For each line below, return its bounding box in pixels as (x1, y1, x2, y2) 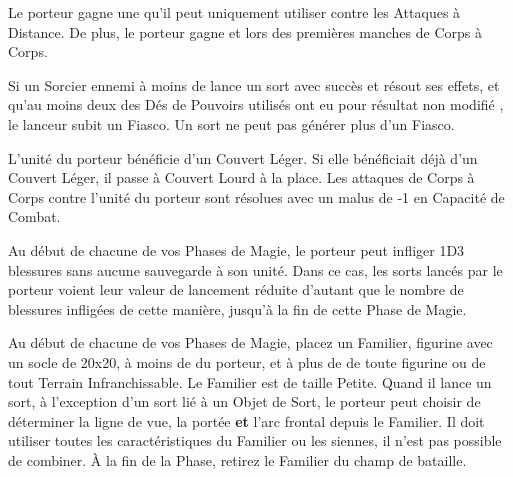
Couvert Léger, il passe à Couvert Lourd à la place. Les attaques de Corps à (8, 167, 475, 188)
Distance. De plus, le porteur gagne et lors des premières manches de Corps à (8, 21, 482, 42)
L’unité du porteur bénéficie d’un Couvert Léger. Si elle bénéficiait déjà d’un (8, 147, 478, 168)
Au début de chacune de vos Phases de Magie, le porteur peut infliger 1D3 (8, 239, 465, 260)
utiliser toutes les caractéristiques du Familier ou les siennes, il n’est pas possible (8, 430, 502, 451)
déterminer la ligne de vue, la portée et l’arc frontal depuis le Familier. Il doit (8, 410, 485, 431)
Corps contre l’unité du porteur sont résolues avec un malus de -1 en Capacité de (8, 186, 505, 207)
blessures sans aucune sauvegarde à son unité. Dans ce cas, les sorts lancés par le (8, 259, 503, 280)
